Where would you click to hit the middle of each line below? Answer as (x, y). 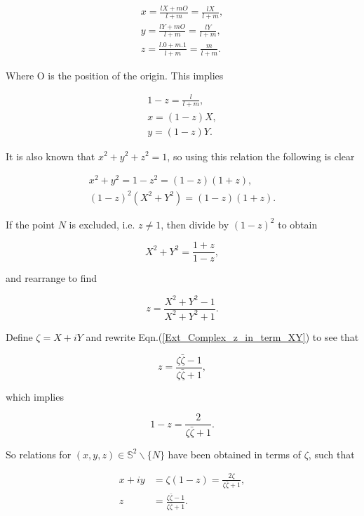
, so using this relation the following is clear (261, 156)
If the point (31, 224)
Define (19, 336)
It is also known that (50, 156)
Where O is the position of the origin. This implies (115, 75)
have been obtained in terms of (235, 454)
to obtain (298, 224)
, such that (331, 454)
